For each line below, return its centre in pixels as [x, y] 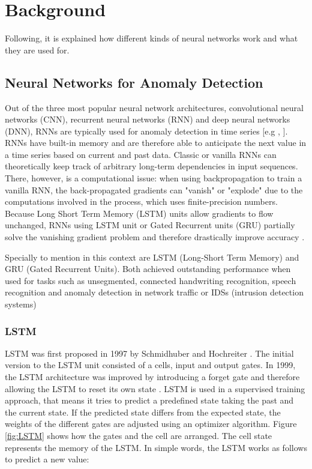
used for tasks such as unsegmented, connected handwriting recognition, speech [151, 280]
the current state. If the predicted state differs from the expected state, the [143, 412]
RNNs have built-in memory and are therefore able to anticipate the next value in [156, 143]
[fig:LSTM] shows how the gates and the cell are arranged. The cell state [139, 435]
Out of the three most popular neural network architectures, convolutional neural [154, 107]
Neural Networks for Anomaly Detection [134, 82]
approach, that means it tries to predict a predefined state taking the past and [149, 400]
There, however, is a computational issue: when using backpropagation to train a [154, 178]
